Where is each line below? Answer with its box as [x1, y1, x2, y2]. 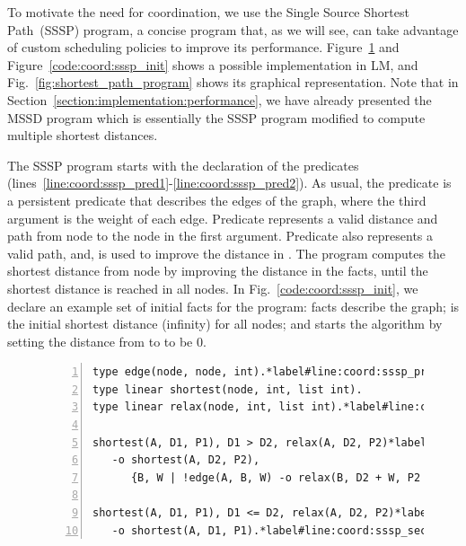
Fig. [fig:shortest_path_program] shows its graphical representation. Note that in [7, 73, 459, 92]
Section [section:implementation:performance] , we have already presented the [7, 90, 432, 109]
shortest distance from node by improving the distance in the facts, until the [7, 261, 428, 280]
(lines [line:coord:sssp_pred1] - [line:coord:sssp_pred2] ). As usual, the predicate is [7, 173, 452, 192]
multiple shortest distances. [7, 126, 158, 145]
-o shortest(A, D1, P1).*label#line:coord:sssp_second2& [111, 524, 460, 537]
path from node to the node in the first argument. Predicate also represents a [7, 226, 434, 245]
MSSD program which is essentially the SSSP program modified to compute [7, 108, 426, 127]
